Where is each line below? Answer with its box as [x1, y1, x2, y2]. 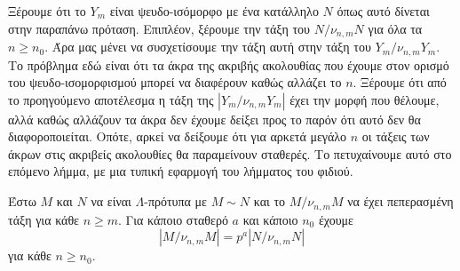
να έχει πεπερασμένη [347, 192, 454, 211]
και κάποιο [242, 210, 298, 228]
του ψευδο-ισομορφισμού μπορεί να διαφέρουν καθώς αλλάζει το [8, 73, 342, 92]
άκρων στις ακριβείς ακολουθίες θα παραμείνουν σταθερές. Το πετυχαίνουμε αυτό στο [8, 144, 452, 163]
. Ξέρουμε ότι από [353, 73, 447, 92]
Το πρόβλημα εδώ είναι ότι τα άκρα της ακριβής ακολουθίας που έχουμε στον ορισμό [8, 55, 449, 74]
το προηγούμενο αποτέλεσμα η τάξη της [8, 90, 214, 108]
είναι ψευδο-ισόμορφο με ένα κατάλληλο [109, 2, 319, 20]
